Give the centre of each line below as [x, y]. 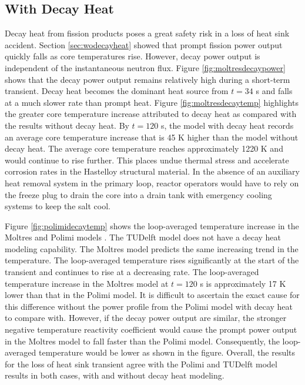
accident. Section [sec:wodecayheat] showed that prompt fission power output [144, 44]
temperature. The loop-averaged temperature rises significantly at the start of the [152, 260]
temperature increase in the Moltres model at [87, 283]
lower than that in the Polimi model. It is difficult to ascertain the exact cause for [152, 295]
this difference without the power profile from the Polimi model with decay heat [149, 306]
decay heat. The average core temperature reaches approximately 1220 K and [144, 148]
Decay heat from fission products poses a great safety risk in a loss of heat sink [147, 33]
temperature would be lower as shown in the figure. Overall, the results [167, 352]
